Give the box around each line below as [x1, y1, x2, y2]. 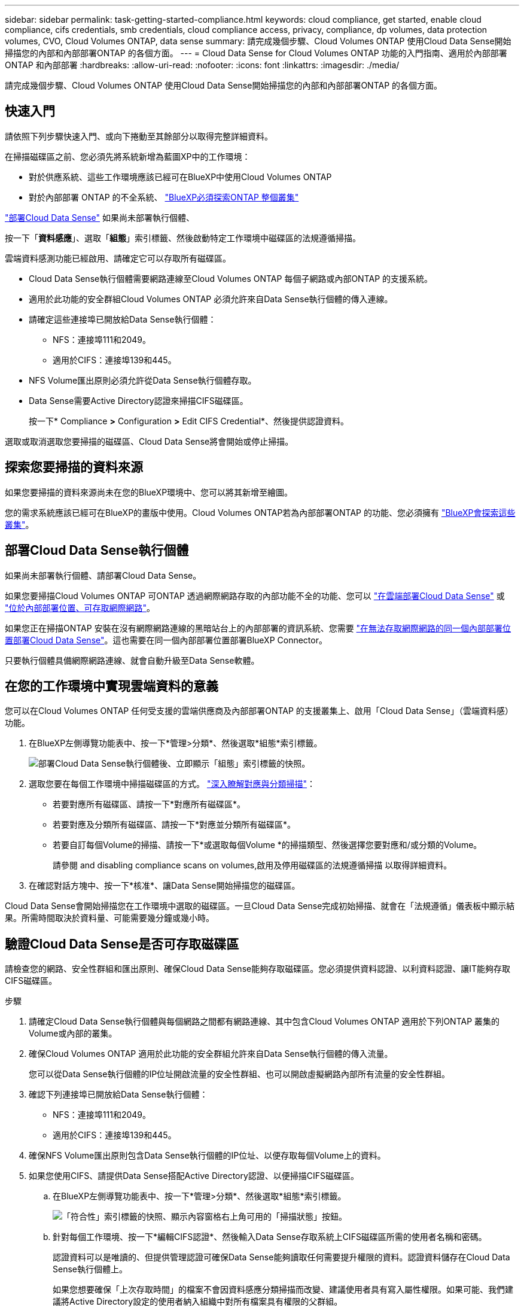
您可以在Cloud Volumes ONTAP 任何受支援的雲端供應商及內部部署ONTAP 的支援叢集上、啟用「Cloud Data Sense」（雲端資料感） [5, 706, 514, 716]
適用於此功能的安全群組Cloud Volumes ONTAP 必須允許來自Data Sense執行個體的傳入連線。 [29, 293, 393, 304]
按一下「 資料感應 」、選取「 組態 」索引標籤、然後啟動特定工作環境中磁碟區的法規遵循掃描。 [5, 232, 361, 243]
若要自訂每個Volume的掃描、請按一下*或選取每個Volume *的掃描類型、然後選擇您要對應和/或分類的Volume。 [53, 840, 482, 850]
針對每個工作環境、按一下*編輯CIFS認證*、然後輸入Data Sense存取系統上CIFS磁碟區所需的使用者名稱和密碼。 [53, 1232, 487, 1242]
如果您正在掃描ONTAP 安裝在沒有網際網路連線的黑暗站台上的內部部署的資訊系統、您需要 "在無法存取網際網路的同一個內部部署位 [5, 622, 511, 633]
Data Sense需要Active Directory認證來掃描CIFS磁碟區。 [29, 395, 248, 406]
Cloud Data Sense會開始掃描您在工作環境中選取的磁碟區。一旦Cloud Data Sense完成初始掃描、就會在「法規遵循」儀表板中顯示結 [5, 901, 515, 911]
